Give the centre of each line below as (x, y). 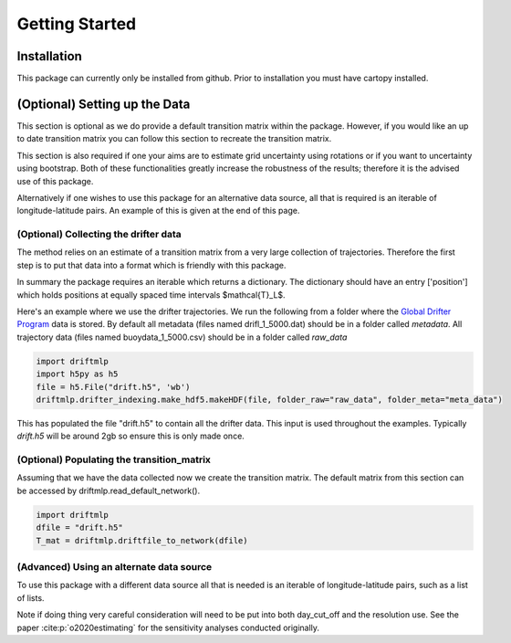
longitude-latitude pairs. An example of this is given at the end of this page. (158, 211)
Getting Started (77, 24)
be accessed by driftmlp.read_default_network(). (109, 490)
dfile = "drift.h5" (79, 528)
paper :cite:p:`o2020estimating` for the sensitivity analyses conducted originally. (168, 627)
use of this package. (55, 181)
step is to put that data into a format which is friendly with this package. (151, 265)
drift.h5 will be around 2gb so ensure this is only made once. (131, 436)
